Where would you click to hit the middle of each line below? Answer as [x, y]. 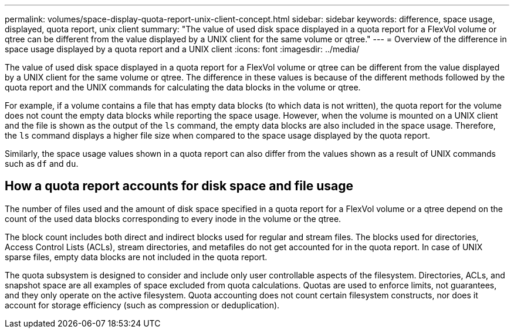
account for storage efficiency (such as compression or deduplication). [142, 305]
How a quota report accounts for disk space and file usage [179, 186]
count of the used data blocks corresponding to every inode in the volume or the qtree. [173, 218]
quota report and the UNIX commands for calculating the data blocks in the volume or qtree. [183, 87]
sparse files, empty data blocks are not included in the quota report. [136, 257]
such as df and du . [42, 164]
